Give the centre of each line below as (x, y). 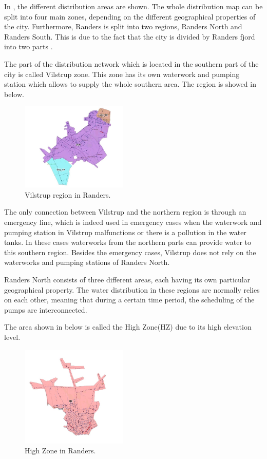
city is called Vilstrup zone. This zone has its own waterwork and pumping (122, 74)
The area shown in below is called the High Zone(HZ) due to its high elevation (128, 327)
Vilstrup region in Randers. (68, 194)
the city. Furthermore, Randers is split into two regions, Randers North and (123, 26)
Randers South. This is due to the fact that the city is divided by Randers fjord (130, 36)
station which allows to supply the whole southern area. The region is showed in (130, 84)
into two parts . (28, 46)
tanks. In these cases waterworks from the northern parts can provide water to (128, 242)
